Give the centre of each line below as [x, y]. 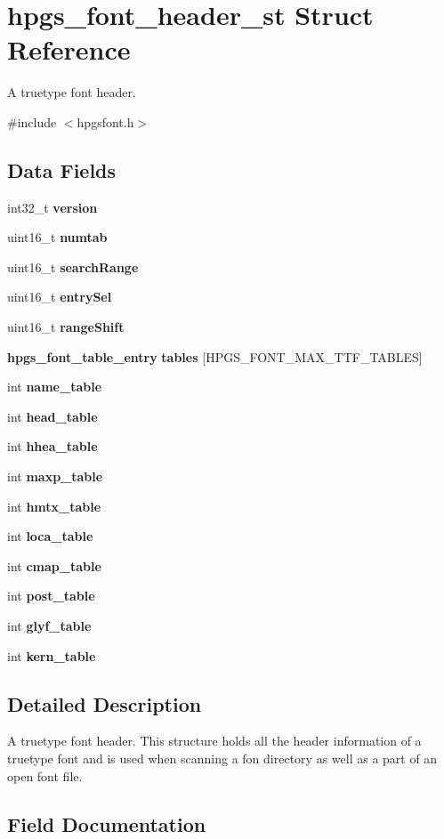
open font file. [45, 775]
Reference [69, 49]
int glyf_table [49, 626]
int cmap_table [54, 565]
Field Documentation [107, 823]
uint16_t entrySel [60, 297]
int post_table [51, 596]
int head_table [52, 416]
